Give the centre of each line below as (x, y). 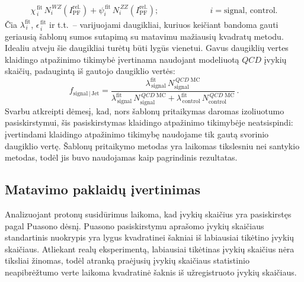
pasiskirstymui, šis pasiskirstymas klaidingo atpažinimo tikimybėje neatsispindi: (149, 122)
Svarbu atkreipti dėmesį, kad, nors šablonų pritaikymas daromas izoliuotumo (145, 110)
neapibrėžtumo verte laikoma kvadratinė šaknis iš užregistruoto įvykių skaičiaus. (151, 272)
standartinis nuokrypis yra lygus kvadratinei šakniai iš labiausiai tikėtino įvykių (150, 237)
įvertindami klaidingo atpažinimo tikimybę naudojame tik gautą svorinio (137, 134)
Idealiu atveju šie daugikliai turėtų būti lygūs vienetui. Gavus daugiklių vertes (147, 48)
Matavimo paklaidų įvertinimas (103, 189)
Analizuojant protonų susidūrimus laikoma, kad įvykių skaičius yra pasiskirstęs (148, 214)
